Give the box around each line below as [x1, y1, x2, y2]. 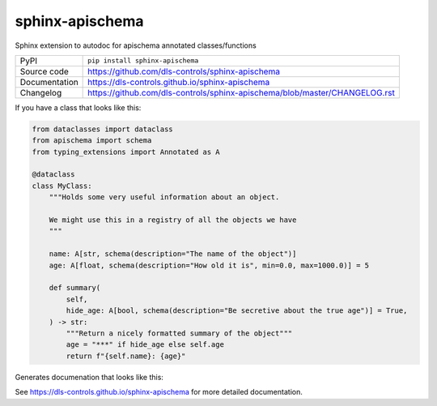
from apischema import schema [32, 136, 152, 145]
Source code [19, 66, 69, 77]
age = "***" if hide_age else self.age [66, 340, 224, 349]
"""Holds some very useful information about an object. [49, 193, 280, 202]
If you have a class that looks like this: [15, 102, 142, 113]
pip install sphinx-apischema [87, 57, 199, 65]
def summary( [49, 284, 101, 293]
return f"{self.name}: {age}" [66, 351, 186, 361]
